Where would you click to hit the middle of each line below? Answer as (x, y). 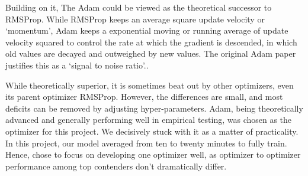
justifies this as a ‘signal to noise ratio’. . (77, 65)
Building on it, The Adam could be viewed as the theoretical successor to (139, 7)
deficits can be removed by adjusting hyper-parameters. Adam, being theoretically (154, 108)
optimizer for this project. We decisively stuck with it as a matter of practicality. (152, 131)
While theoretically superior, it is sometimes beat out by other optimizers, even (150, 85)
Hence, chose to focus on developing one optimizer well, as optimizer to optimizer (153, 154)
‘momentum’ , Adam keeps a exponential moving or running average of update (147, 30)
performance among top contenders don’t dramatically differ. (116, 166)
